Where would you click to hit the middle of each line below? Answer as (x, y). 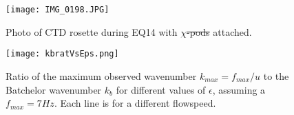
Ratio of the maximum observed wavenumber (101, 75)
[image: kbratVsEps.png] (62, 54)
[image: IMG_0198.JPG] (57, 10)
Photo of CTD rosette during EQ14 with (92, 31)
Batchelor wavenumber (54, 89)
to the (276, 75)
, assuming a (239, 89)
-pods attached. (219, 31)
